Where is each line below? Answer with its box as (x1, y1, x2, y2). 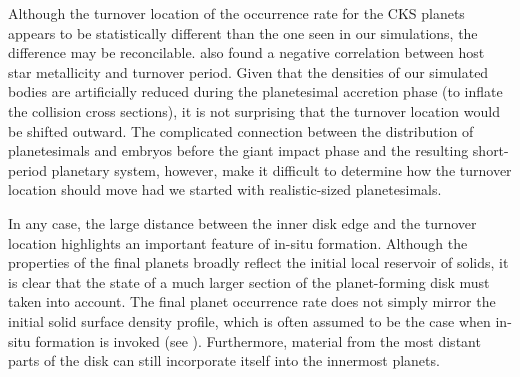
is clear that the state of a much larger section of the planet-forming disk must (8, 271, 490, 292)
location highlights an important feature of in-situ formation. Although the (8, 232, 468, 253)
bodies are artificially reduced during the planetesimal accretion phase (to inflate (8, 81, 503, 102)
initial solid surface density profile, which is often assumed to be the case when (8, 310, 491, 331)
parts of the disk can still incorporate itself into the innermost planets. (8, 350, 440, 371)
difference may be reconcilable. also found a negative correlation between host (8, 42, 485, 63)
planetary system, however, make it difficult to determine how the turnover (51, 159, 512, 180)
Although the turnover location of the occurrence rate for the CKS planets (8, 3, 465, 23)
